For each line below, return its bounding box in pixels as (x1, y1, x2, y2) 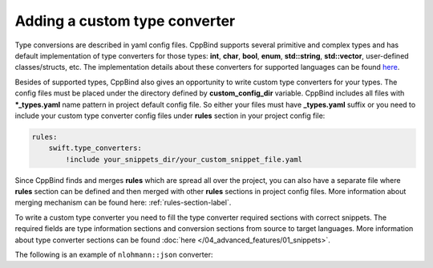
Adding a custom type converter (14, 12, 236, 30)
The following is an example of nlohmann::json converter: (14, 250, 213, 259)
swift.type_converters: (48, 144, 142, 152)
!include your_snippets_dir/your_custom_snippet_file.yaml (65, 155, 303, 164)
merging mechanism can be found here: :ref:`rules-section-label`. (14, 197, 232, 208)
